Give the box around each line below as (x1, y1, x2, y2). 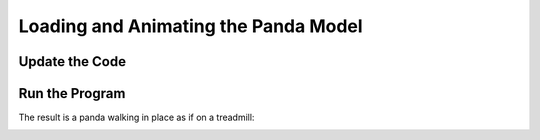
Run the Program (18, 85, 126, 102)
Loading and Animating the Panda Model (18, 15, 364, 37)
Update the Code (18, 53, 127, 70)
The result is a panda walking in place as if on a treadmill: (18, 111, 255, 124)
